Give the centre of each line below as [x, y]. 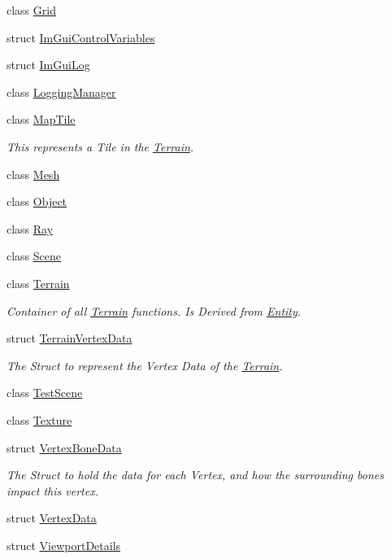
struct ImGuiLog [48, 65]
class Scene [34, 256]
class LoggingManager [61, 92]
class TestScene [45, 393]
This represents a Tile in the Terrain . [100, 146]
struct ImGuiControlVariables [81, 37]
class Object [37, 201]
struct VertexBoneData [64, 447]
